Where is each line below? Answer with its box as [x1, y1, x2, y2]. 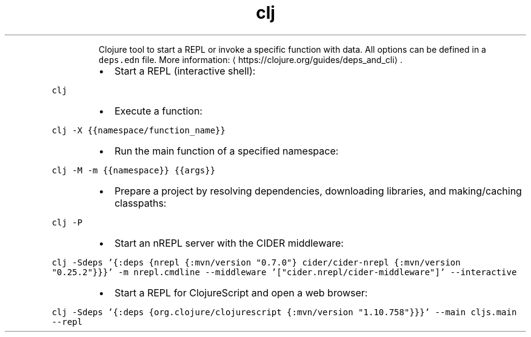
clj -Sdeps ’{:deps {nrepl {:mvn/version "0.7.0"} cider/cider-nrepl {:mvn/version [52, 257, 461, 267]
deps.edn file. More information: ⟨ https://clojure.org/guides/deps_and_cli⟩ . [98, 54, 402, 65]
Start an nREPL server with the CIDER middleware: [114, 236, 344, 249]
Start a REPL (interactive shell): [114, 64, 256, 77]
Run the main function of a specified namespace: [114, 144, 339, 157]
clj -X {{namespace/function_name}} [52, 125, 225, 135]
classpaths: [114, 196, 167, 209]
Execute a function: [114, 104, 202, 117]
